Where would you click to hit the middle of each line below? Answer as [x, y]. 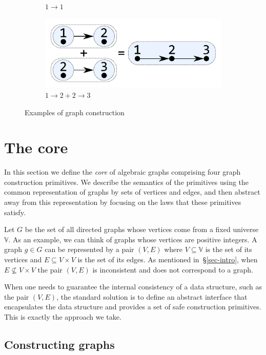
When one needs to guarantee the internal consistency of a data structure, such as [133, 287]
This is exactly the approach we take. [63, 316]
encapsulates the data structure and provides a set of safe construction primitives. [133, 307]
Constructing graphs [59, 344]
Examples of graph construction [75, 112]
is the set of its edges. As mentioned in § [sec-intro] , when [168, 259]
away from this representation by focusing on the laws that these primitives [123, 202]
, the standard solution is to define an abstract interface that [152, 296]
